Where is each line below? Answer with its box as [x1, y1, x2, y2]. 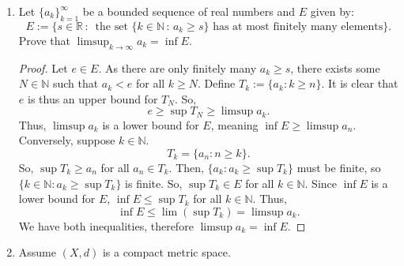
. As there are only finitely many [98, 59, 257, 76]
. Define [198, 75, 236, 92]
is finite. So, [125, 174, 183, 191]
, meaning [210, 116, 259, 133]
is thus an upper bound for [27, 90, 158, 107]
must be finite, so [296, 159, 381, 176]
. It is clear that [321, 75, 398, 92]
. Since [304, 174, 338, 191]
